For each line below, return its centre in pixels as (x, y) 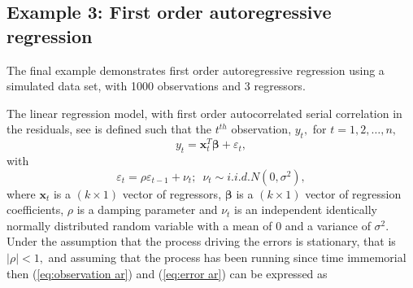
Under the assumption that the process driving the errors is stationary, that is (201, 241)
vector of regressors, (172, 193)
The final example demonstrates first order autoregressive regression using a (196, 70)
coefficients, (35, 209)
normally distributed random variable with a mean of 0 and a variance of (189, 225)
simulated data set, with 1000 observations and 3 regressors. (156, 86)
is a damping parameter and (147, 209)
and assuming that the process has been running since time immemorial (227, 257)
